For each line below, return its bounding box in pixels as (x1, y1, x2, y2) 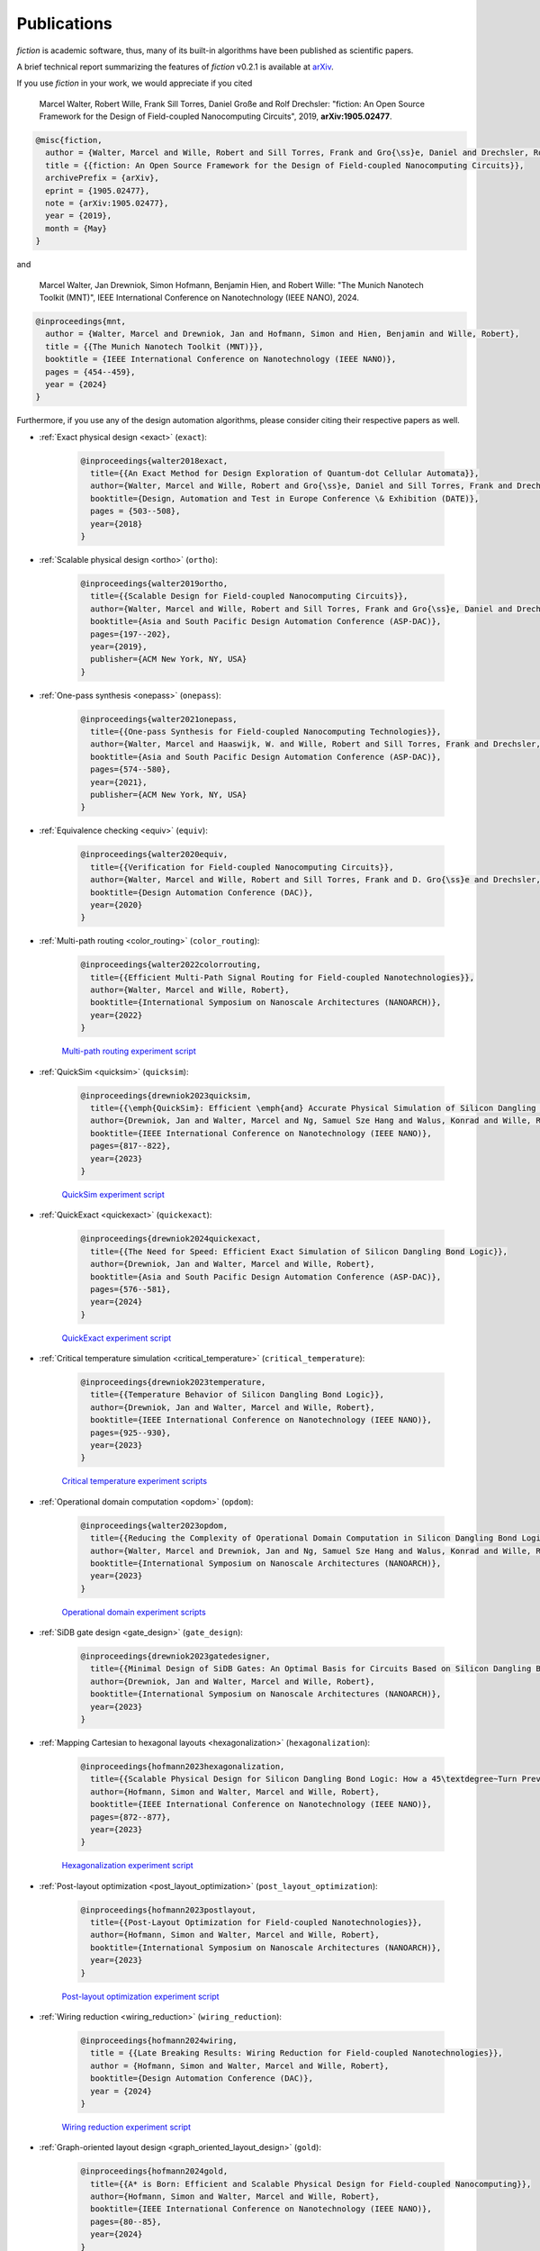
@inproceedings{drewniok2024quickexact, (80, 1234, 261, 1244)
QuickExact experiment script (61, 1333, 172, 1343)
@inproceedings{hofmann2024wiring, (80, 2035, 238, 2046)
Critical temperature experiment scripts (61, 1476, 207, 1487)
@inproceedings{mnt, (35, 316, 126, 326)
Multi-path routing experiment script (61, 1045, 197, 1057)
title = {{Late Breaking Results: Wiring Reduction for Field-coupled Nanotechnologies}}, (90, 2048, 503, 2058)
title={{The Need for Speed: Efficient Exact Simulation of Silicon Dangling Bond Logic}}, (90, 1246, 508, 1256)
